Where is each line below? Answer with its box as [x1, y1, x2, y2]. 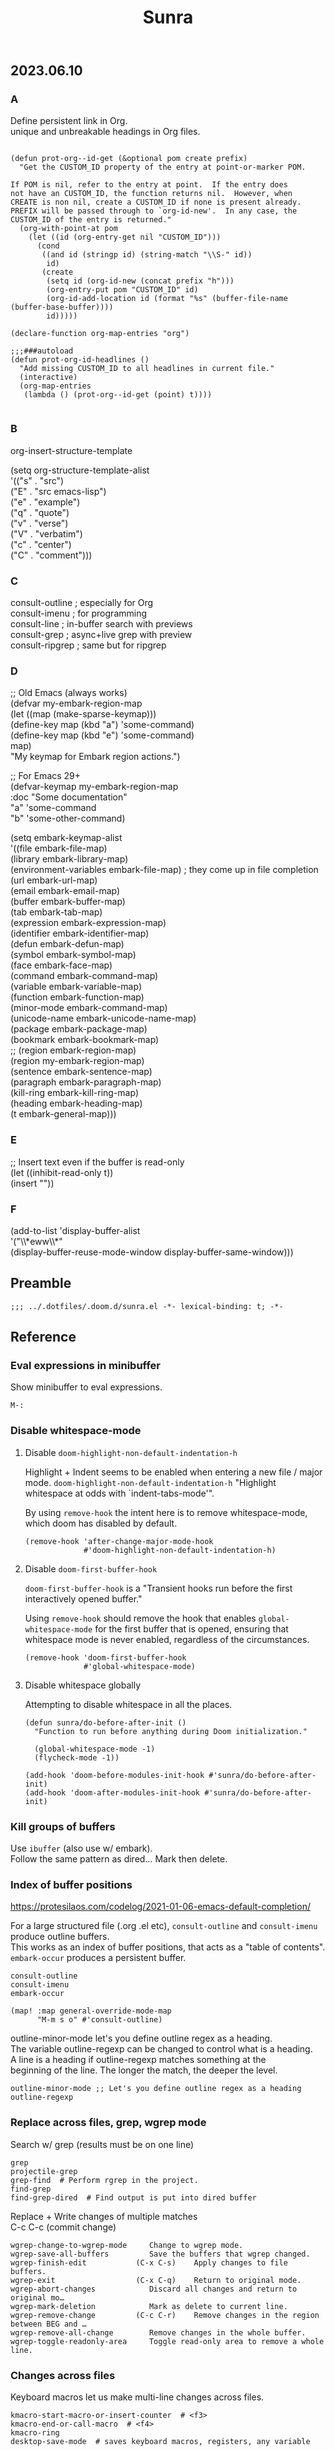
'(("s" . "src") [10, 474, 65, 486]
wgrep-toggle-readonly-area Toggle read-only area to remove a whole [10, 2336, 325, 2346]
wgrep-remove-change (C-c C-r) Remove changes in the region [10, 2310, 320, 2320]
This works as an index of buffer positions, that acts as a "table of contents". [10, 1941, 326, 1953]
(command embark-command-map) [10, 970, 159, 982]
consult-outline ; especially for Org [10, 597, 154, 609]
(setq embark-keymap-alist [10, 832, 123, 844]
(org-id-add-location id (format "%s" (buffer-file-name [46, 294, 288, 304]
